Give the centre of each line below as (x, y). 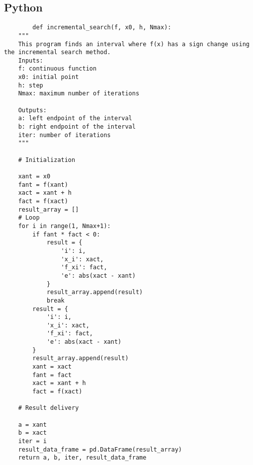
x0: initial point (48, 77)
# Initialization (47, 160)
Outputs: (32, 110)
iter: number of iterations (64, 135)
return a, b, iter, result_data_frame (82, 458)
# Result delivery (48, 408)
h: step (31, 85)
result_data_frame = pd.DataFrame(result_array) (100, 449)
